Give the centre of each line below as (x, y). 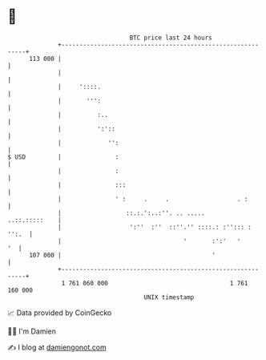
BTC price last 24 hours (171, 38)
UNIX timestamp (169, 297)
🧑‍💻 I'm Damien (32, 331)
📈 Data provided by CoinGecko (60, 313)
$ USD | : (63, 157)
